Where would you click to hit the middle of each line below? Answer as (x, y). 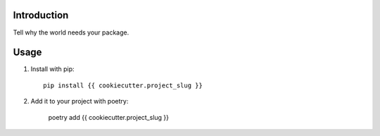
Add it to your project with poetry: (80, 101)
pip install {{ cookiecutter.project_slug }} (123, 85)
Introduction (41, 15)
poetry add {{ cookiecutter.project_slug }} (108, 117)
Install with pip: (52, 69)
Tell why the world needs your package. (71, 32)
